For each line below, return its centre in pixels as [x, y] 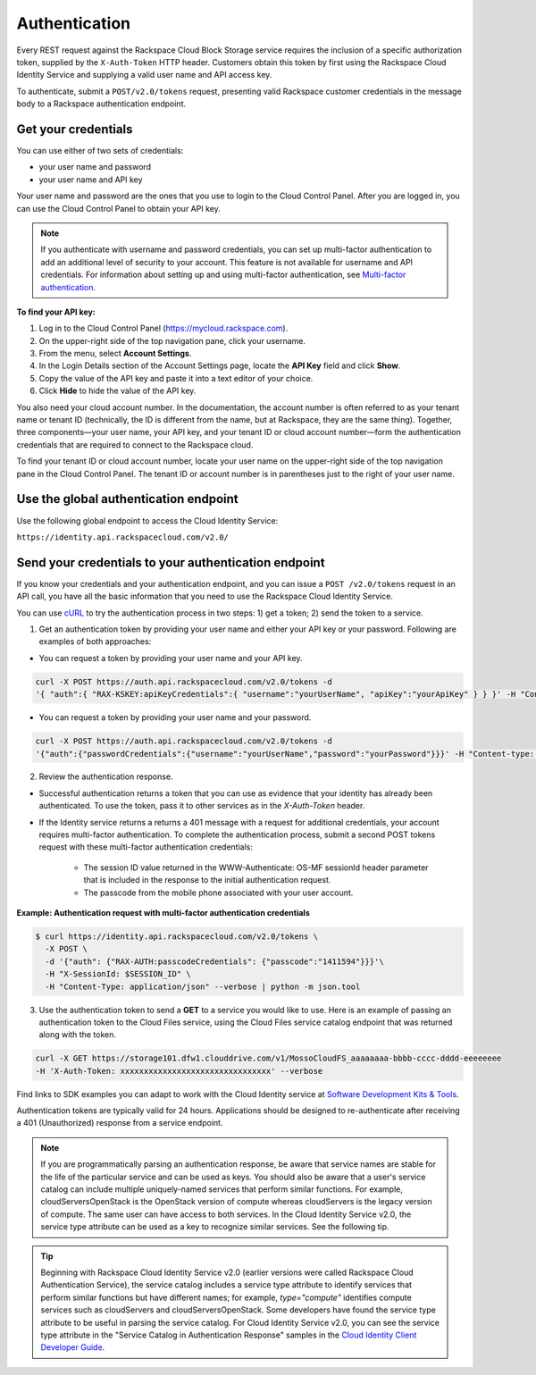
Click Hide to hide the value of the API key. [117, 391]
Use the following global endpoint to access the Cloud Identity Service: [147, 520]
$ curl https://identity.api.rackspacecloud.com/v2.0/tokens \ [177, 936]
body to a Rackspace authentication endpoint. [101, 104]
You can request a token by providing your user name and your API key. [171, 658]
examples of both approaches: [95, 641]
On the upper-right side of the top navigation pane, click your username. [172, 340]
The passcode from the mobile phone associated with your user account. [218, 893]
